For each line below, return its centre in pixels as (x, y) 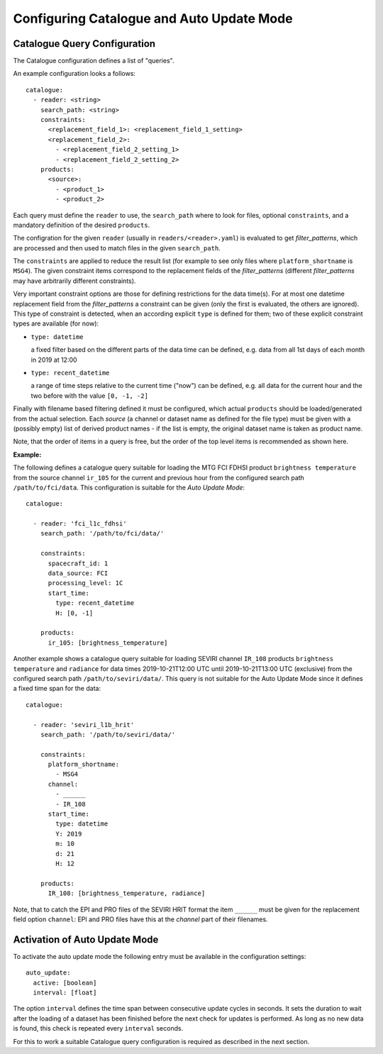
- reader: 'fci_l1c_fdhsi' (80, 524)
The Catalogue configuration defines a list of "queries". (94, 61)
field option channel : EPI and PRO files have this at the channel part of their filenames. (141, 919)
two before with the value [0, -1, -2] (90, 395)
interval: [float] (65, 993)
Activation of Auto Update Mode (86, 939)
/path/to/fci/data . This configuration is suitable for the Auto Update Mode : (129, 487)
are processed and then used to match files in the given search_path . (117, 248)
